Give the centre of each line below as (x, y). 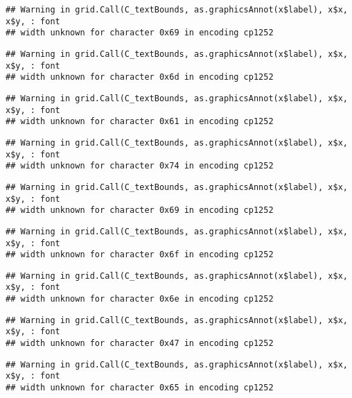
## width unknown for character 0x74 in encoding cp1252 (140, 166)
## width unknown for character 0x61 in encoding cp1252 (140, 122)
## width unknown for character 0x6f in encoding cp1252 (140, 255)
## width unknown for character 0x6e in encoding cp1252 (140, 299)
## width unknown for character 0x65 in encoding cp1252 (140, 388)
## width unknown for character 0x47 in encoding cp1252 (140, 344)
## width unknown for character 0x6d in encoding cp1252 (140, 77)
